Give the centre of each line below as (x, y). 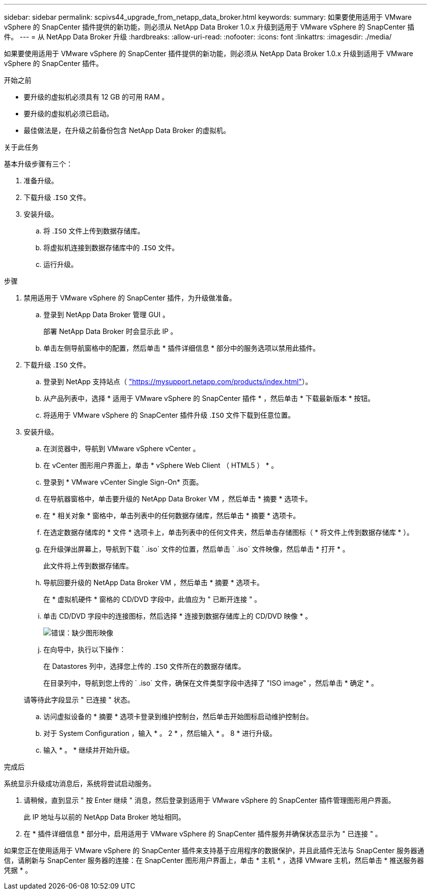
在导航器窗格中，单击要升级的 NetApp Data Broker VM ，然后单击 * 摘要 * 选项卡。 (178, 499)
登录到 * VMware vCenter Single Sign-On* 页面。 (123, 482)
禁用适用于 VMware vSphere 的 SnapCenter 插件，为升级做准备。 (130, 298)
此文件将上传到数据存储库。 (88, 566)
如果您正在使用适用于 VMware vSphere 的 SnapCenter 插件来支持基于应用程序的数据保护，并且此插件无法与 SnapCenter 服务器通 (214, 850)
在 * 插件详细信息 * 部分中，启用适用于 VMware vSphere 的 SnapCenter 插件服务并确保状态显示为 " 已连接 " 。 (203, 834)
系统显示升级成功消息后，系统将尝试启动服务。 (80, 783)
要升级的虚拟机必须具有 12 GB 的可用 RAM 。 (96, 97)
